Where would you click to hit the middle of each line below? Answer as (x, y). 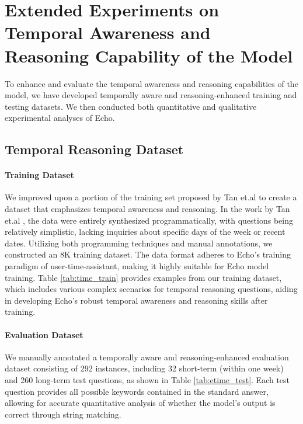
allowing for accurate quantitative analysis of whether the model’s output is (140, 403)
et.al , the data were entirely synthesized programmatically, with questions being (149, 220)
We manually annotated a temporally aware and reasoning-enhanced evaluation (147, 357)
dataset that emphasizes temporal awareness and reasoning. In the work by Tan (147, 209)
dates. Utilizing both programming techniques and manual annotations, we (139, 243)
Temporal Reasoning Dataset (94, 149)
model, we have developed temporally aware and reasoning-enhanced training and (151, 95)
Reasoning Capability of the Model (149, 55)
